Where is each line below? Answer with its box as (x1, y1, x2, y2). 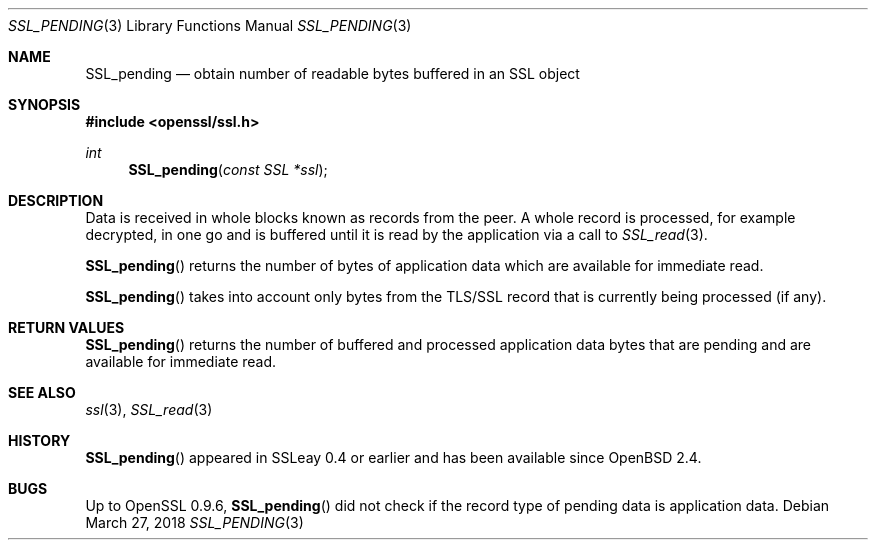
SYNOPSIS (8, 96, 81, 113)
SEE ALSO (8, 384, 76, 401)
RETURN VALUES (8, 319, 125, 336)
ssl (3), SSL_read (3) (85, 401, 213, 418)
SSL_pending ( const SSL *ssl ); (128, 161, 328, 178)
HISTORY (8, 432, 71, 449)
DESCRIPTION (8, 192, 104, 209)
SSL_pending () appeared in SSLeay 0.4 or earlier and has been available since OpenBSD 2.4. (85, 449, 702, 466)
